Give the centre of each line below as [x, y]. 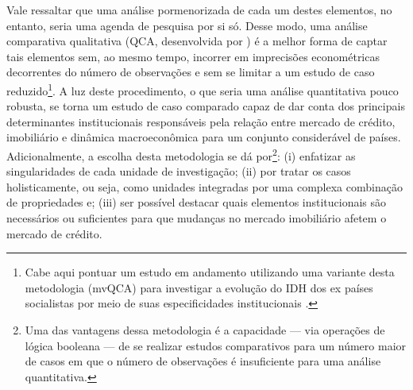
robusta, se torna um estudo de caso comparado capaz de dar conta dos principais [206, 106]
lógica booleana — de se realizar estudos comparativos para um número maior [216, 345]
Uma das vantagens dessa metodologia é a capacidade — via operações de [205, 330]
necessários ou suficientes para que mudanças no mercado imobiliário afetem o [197, 218]
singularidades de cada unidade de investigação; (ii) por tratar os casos [179, 171]
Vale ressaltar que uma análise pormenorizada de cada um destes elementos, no [199, 10]
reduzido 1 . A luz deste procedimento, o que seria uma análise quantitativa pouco [203, 89]
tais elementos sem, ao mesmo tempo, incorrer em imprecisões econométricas [193, 56]
